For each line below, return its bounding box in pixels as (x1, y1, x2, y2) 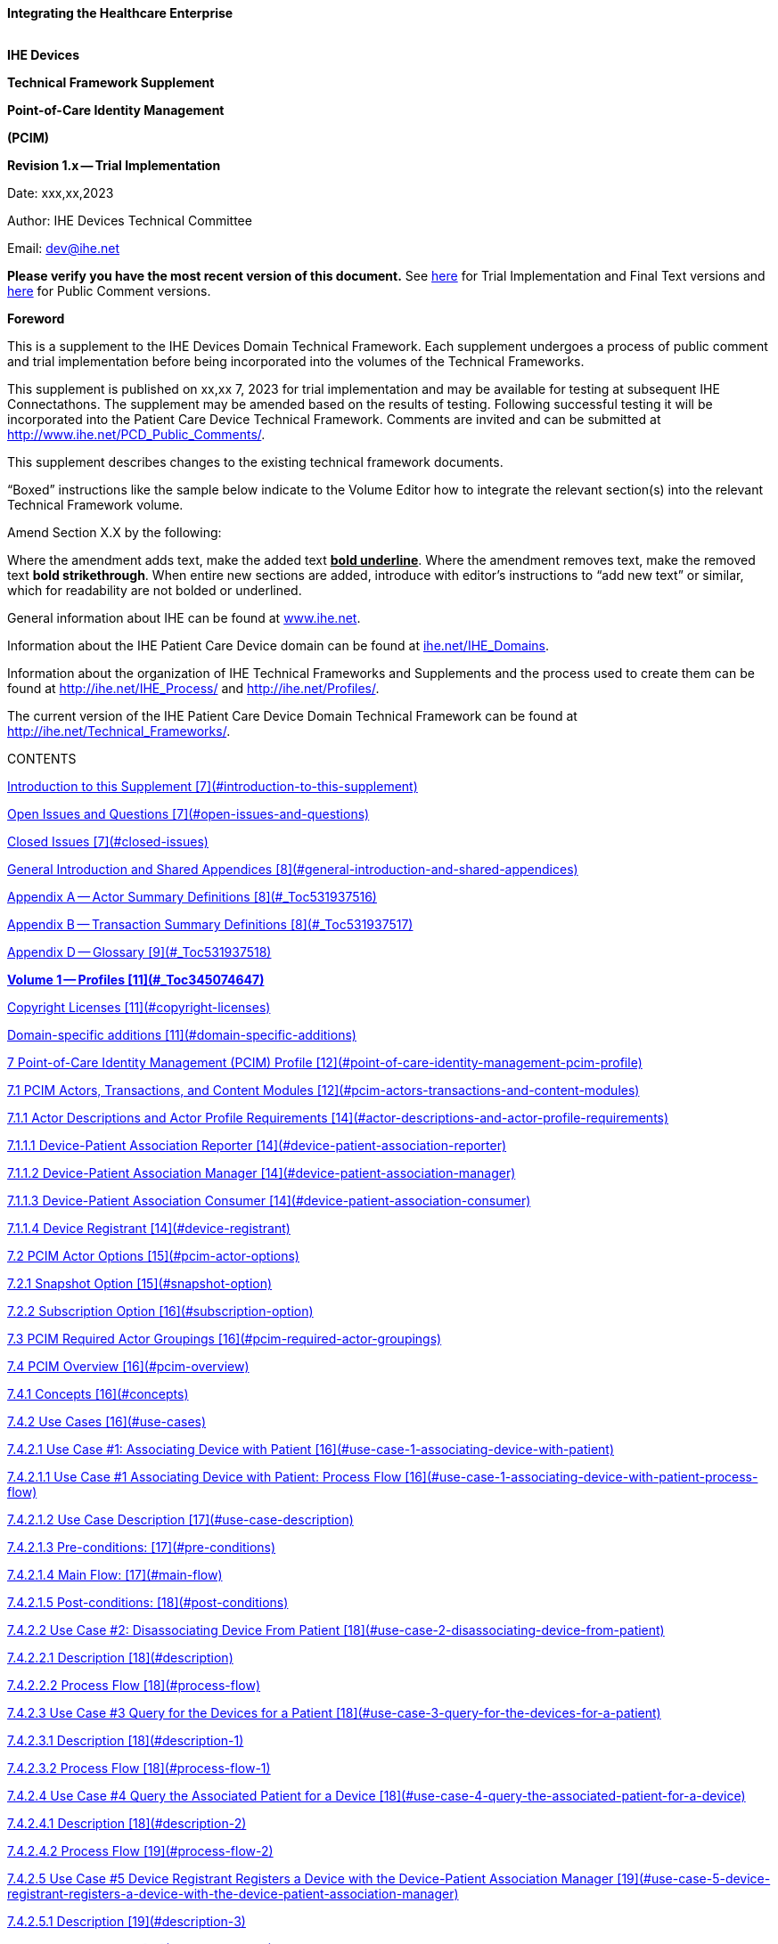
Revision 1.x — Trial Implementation (7, 158, 221, 173)
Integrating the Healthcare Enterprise (7, 5, 233, 20)
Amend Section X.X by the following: (7, 525, 222, 540)
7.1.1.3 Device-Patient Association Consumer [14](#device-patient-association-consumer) (7, 1193, 531, 1208)
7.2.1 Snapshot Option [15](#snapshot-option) (7, 1276, 273, 1291)
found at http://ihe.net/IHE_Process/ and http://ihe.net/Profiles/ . (7, 681, 380, 696)
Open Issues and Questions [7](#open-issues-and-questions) (7, 806, 370, 821)
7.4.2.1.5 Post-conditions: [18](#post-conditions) (7, 1595, 289, 1610)
